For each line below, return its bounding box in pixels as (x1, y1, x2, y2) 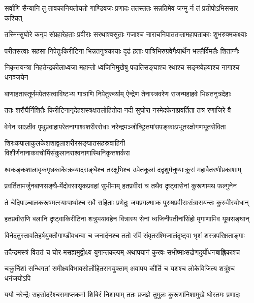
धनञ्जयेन (4, 71, 29, 82)
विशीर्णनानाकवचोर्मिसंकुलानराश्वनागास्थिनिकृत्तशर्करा (4, 147, 130, 157)
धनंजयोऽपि (4, 273, 31, 283)
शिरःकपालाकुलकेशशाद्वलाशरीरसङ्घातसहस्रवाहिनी (4, 138, 125, 148)
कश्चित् (4, 12, 23, 23)
